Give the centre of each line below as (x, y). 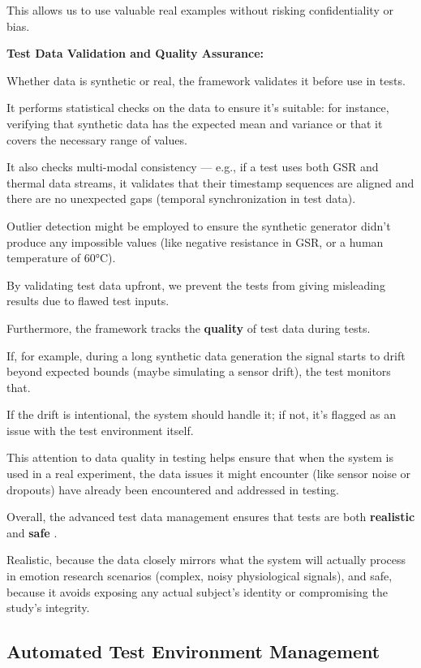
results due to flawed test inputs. (88, 301)
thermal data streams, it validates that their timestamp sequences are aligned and (210, 182)
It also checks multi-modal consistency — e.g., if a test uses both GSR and (193, 167)
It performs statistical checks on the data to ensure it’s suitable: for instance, (198, 108)
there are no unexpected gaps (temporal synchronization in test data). (181, 198)
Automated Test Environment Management (193, 651)
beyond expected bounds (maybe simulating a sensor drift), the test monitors (199, 371)
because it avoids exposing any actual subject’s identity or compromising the (197, 591)
